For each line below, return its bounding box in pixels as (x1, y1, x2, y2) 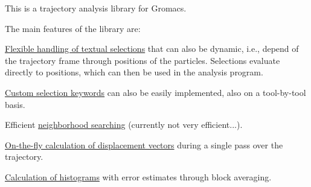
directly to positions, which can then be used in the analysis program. (5, 66, 263, 78)
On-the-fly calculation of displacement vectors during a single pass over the (5, 138, 283, 151)
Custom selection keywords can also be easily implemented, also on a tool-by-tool (5, 86, 306, 98)
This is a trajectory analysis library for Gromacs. (5, 2, 187, 14)
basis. (5, 98, 25, 110)
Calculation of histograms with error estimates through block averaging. (5, 170, 272, 183)
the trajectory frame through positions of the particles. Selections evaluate (5, 54, 280, 66)
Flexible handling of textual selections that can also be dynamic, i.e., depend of (5, 42, 299, 55)
